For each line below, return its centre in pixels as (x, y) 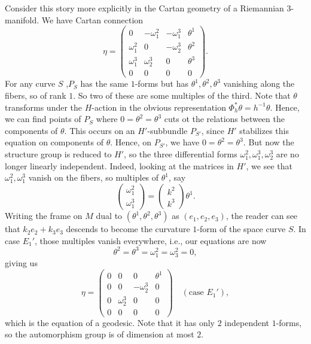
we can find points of (43, 119)
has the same (104, 83)
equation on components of (54, 142)
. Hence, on (131, 142)
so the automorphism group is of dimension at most (100, 334)
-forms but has (161, 83)
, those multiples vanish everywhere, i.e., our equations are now (151, 240)
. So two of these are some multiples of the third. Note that (182, 95)
